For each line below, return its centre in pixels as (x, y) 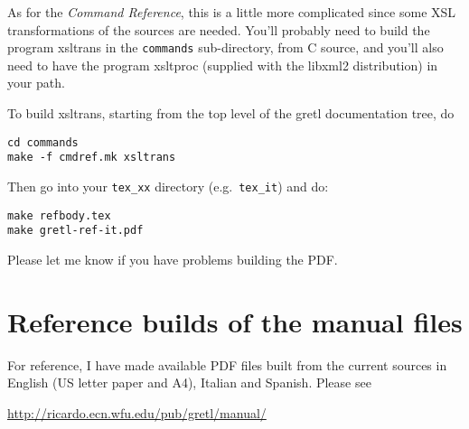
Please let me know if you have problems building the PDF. (173, 259)
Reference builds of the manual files (235, 321)
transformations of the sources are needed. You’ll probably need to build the (219, 29)
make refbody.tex (59, 215)
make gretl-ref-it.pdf (75, 231)
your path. (36, 83)
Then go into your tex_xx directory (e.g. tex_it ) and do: (168, 186)
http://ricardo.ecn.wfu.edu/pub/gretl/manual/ (137, 412)
